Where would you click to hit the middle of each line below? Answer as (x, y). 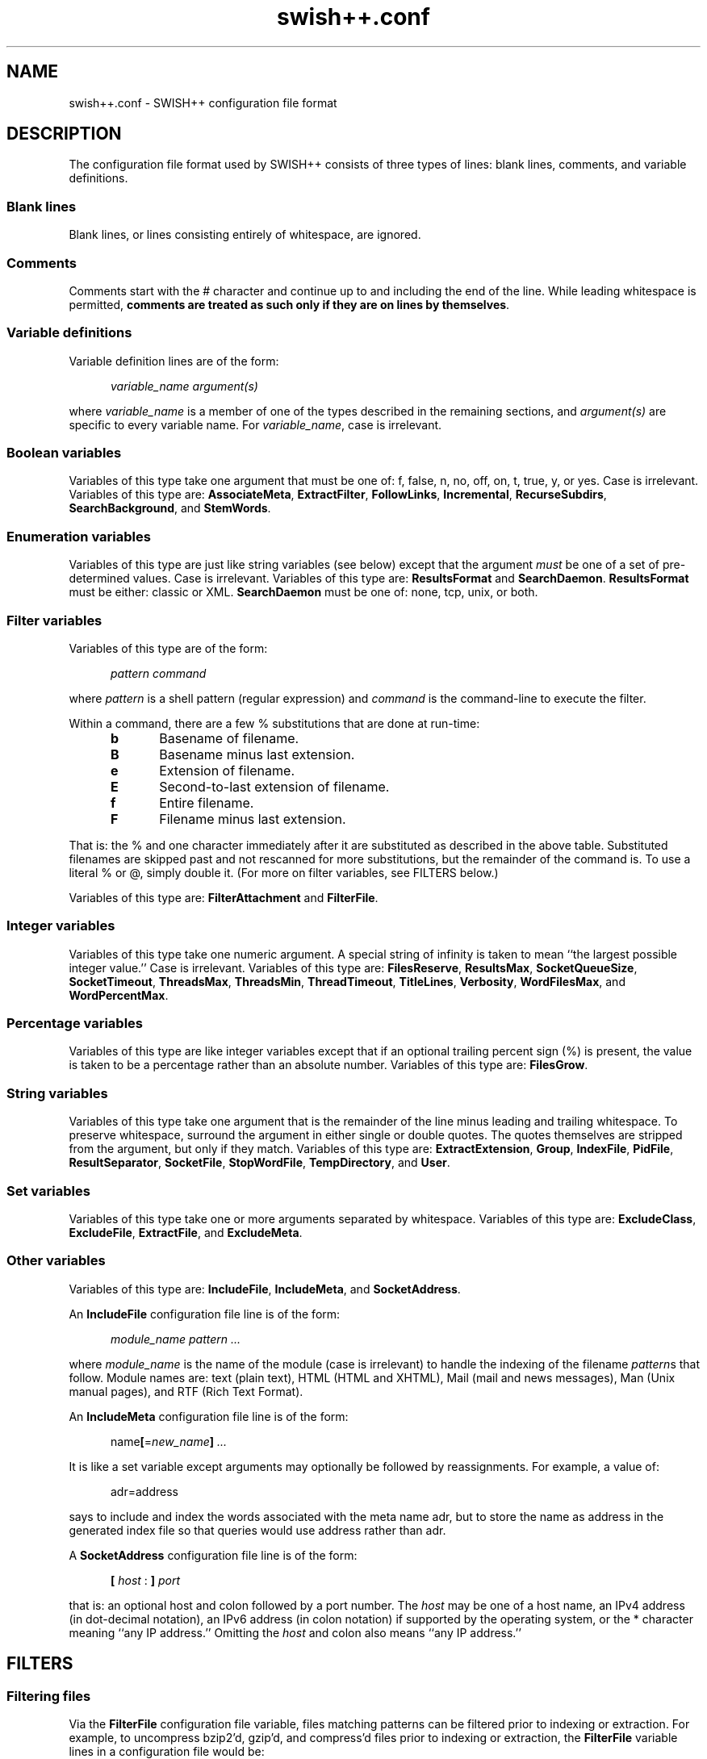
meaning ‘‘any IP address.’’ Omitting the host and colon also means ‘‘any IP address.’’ (295, 1632)
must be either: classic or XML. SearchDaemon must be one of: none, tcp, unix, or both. (303, 592)
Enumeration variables (79, 536)
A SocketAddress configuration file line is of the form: (213, 1555)
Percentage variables (75, 1024)
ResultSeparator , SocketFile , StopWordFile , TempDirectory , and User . (259, 1163)
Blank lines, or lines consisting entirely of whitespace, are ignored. (245, 235)
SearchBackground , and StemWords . (170, 508)
